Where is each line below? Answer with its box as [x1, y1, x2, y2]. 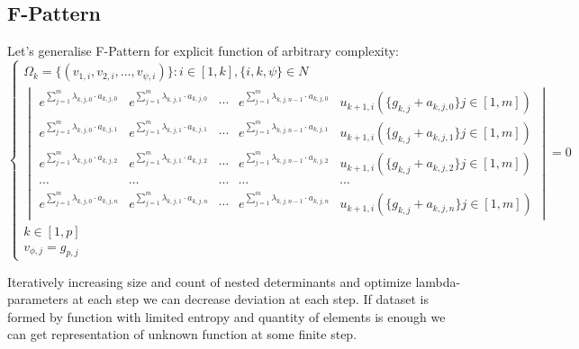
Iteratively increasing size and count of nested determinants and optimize [7, 272, 412, 291]
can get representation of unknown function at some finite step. [7, 325, 357, 344]
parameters [7, 290, 68, 309]
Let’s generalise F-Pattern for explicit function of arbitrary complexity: [7, 41, 400, 60]
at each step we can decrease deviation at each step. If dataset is [72, 290, 429, 309]
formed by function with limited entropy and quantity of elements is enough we [7, 307, 446, 326]
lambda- [415, 272, 461, 291]
